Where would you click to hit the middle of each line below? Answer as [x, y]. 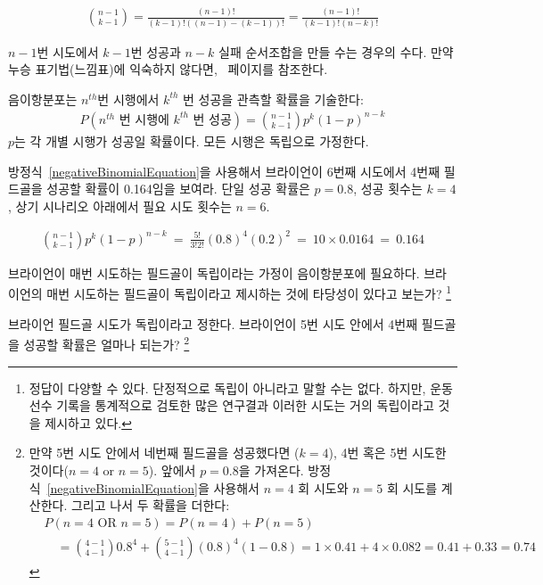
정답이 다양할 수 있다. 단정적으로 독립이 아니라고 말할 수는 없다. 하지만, [227, 387]
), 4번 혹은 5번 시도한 [387, 453]
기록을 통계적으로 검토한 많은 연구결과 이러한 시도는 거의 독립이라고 [245, 405]
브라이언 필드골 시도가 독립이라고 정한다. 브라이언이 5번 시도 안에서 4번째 [213, 323]
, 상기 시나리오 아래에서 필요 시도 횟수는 [120, 206]
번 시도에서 [68, 51]
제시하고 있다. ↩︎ [88, 422]
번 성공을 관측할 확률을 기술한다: [273, 99]
